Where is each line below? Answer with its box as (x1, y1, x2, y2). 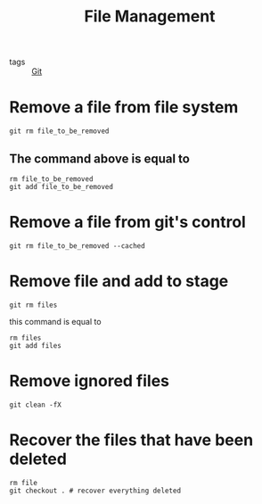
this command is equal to (9, 316, 102, 326)
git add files (9, 341, 62, 350)
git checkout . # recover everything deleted (9, 486, 181, 495)
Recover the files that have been (9, 430, 254, 450)
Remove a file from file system (9, 97, 239, 118)
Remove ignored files (9, 371, 170, 391)
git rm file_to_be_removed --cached (9, 241, 145, 251)
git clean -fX (9, 400, 62, 409)
